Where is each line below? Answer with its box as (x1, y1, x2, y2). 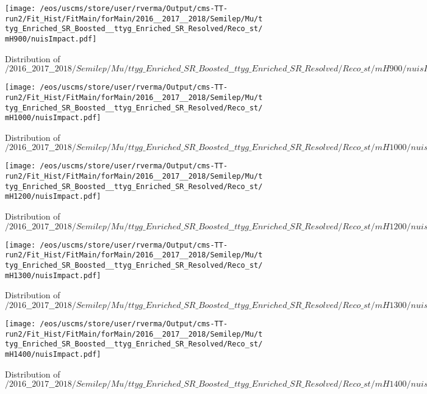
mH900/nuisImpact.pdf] (5, 34, 97, 43)
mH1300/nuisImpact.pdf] (5, 271, 101, 280)
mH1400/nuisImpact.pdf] (5, 349, 101, 359)
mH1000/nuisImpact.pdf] (5, 113, 101, 123)
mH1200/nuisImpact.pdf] (5, 192, 101, 201)
